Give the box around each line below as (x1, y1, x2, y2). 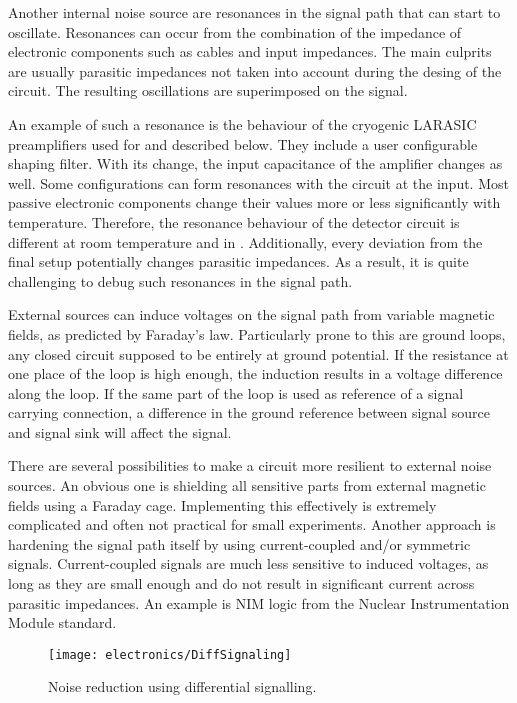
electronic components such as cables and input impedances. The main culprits (8, 41, 492, 62)
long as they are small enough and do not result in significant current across (8, 573, 475, 594)
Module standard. (8, 612, 117, 633)
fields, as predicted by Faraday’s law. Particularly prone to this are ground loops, (8, 323, 506, 344)
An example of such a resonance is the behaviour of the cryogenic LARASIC (8, 113, 477, 134)
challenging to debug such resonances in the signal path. (8, 270, 353, 291)
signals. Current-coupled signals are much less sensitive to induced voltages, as (8, 553, 489, 574)
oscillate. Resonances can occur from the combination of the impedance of (8, 21, 462, 42)
